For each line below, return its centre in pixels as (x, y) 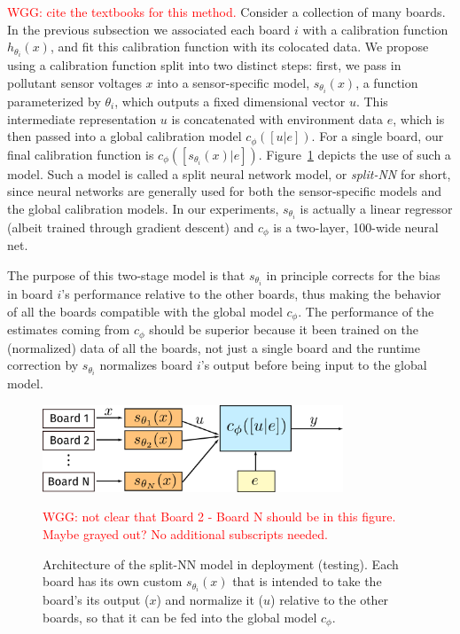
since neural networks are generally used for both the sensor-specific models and (224, 191)
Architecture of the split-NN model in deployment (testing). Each (221, 564)
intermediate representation (82, 118)
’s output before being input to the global (314, 365)
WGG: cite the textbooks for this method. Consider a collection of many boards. (226, 12)
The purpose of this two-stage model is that (126, 274)
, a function (387, 82)
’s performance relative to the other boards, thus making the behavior (251, 294)
